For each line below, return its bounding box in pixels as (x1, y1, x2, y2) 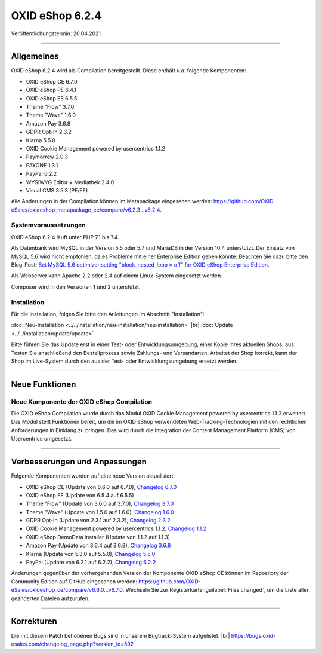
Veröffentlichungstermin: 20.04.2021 (11, 30, 101, 37)
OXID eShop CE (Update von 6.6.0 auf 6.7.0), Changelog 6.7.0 (26, 483, 177, 490)
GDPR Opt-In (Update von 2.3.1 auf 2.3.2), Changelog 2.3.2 (26, 517, 171, 524)
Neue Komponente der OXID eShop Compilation (11, 398, 152, 406)
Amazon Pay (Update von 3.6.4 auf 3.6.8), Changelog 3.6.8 (26, 542, 171, 549)
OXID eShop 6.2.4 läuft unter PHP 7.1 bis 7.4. (11, 233, 119, 240)
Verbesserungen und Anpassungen (11, 457, 147, 467)
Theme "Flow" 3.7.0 (26, 103, 75, 111)
